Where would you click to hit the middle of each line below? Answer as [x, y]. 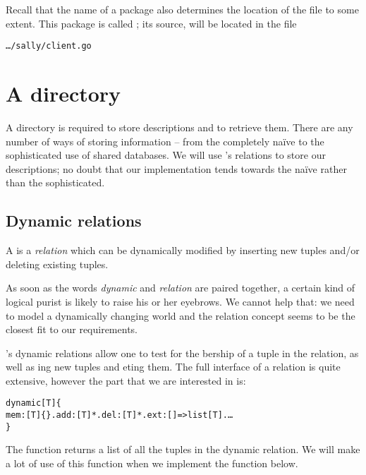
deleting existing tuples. [57, 264]
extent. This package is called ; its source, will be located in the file [151, 23]
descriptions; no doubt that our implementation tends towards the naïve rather [176, 168]
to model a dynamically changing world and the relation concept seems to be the [181, 315]
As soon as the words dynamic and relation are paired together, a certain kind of [181, 288]
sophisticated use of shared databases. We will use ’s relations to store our [166, 155]
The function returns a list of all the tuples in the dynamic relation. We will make [183, 449]
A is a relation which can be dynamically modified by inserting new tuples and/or [183, 250]
